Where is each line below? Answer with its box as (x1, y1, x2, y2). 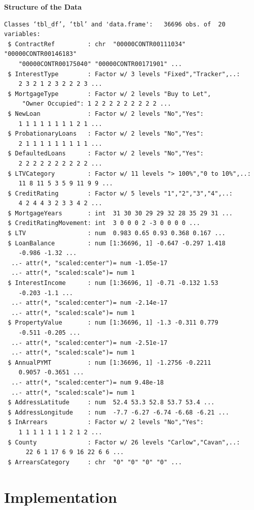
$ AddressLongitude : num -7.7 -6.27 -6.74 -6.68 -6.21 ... (8, 408, 229, 416)
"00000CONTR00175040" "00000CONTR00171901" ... (18, 60, 182, 68)
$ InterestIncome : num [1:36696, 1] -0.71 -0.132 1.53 (8, 279, 219, 287)
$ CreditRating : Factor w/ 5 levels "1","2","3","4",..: (8, 189, 233, 197)
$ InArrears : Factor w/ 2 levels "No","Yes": (8, 419, 204, 426)
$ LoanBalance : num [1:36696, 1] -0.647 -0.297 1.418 (8, 239, 226, 247)
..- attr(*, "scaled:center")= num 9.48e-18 (11, 378, 164, 386)
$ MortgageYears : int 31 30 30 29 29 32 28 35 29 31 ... (8, 209, 233, 217)
